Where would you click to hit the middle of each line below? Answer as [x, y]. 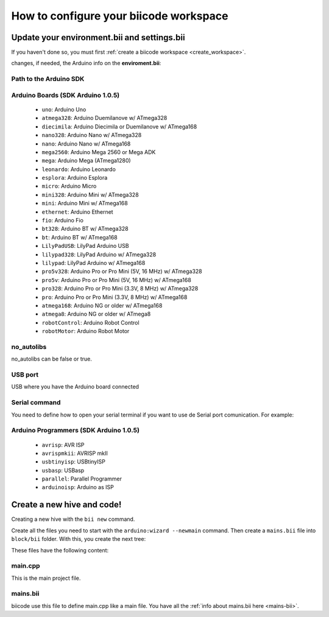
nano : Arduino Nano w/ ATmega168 [86, 144]
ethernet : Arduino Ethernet [77, 212]
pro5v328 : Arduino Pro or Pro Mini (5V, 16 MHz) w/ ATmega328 [122, 272]
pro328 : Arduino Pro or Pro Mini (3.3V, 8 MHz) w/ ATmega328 [120, 289]
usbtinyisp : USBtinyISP [74, 462]
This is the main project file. [46, 578]
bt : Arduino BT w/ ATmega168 [80, 237]
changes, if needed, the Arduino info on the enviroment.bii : [86, 63]
